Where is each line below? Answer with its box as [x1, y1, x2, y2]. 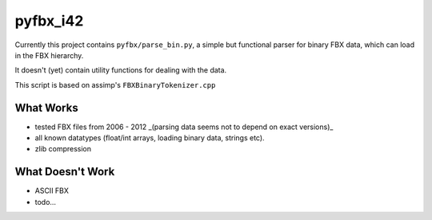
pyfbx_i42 [14, 12, 84, 29]
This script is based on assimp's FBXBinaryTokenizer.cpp [14, 80, 216, 89]
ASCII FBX [34, 186, 70, 195]
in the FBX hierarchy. [14, 50, 84, 60]
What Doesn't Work [14, 165, 115, 179]
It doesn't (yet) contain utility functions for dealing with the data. [14, 65, 227, 75]
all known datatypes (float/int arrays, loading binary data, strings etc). [34, 133, 265, 143]
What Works [14, 100, 79, 115]
